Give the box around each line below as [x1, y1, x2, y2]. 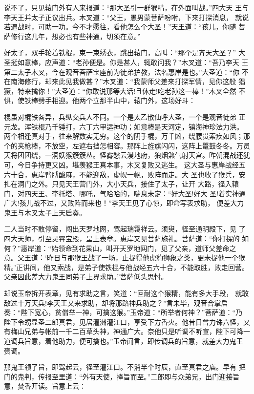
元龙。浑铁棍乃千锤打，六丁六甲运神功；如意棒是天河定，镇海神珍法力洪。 [4, 121, 243, 131]
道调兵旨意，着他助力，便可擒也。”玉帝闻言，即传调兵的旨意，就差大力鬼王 [4, 336, 243, 346]
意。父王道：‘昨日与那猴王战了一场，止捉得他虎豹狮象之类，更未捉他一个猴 [4, 252, 245, 263]
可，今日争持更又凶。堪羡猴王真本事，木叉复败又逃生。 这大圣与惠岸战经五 [4, 159, 246, 169]
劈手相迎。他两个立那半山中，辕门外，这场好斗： [38, 95, 195, 105]
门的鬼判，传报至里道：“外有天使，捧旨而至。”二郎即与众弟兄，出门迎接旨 [4, 371, 240, 381]
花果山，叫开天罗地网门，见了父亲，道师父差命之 [79, 243, 236, 253]
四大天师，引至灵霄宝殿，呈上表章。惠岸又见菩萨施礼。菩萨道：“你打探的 [4, 233, 240, 244]
